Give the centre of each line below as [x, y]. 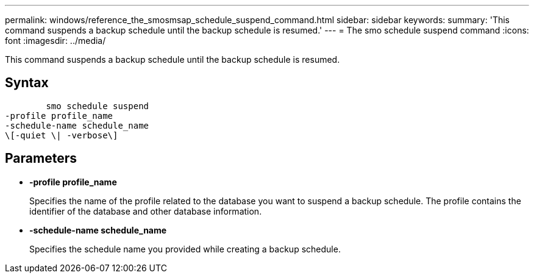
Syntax [27, 83]
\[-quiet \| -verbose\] [62, 135]
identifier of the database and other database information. [146, 211]
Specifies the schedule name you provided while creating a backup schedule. [185, 249]
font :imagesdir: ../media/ [55, 41]
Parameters [41, 159]
